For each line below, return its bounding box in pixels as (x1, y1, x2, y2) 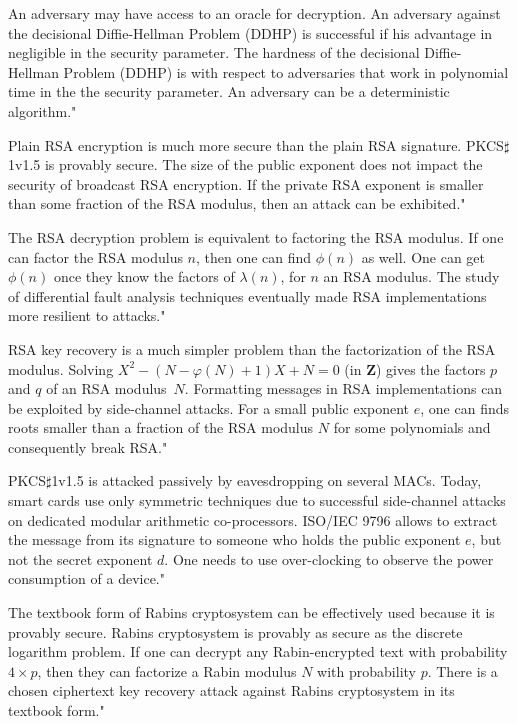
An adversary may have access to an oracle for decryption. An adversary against (8, 3, 501, 23)
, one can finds (420, 397, 509, 418)
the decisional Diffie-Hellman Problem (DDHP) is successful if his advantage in (8, 22, 493, 43)
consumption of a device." (8, 568, 165, 589)
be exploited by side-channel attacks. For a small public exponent (8, 397, 410, 418)
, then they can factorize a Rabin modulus (37, 660, 297, 681)
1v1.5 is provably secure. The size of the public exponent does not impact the (8, 154, 483, 175)
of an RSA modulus (46, 378, 167, 399)
